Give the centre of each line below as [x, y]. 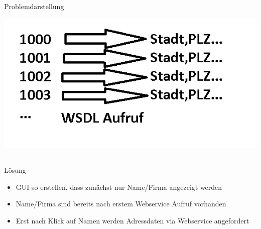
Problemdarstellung [34, 6]
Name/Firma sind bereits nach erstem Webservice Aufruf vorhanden [121, 204]
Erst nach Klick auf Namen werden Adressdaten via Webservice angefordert [133, 220]
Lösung [15, 170]
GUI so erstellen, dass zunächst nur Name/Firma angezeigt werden [119, 187]
